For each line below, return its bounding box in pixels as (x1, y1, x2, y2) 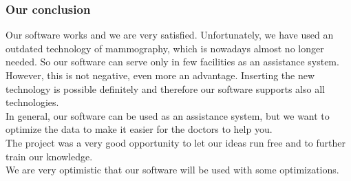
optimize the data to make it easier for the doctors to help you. (6, 122, 273, 136)
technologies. (6, 95, 59, 109)
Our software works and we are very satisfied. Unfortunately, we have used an (6, 28, 334, 42)
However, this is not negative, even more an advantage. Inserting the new (6, 68, 315, 82)
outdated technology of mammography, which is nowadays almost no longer (6, 41, 324, 55)
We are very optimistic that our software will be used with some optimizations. (6, 162, 339, 177)
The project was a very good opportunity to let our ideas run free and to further (6, 135, 346, 149)
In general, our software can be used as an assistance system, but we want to (6, 108, 330, 123)
